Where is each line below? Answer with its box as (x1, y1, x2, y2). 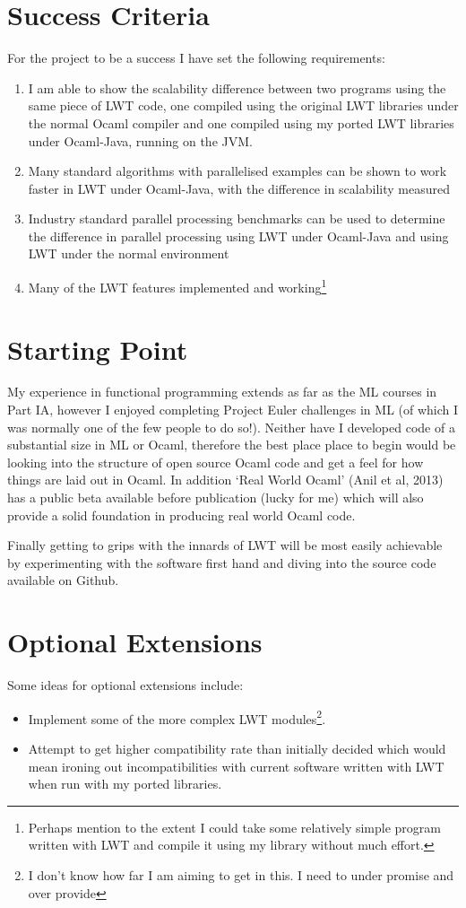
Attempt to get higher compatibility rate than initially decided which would (28, 738, 446, 757)
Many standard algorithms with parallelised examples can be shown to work (28, 162, 447, 180)
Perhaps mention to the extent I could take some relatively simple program (28, 817, 442, 836)
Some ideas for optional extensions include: (7, 676, 244, 694)
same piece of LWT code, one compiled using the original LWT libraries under (28, 96, 459, 115)
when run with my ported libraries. (28, 774, 222, 793)
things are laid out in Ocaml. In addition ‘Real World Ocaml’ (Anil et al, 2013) (7, 470, 444, 489)
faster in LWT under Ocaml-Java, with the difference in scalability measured (28, 179, 450, 197)
